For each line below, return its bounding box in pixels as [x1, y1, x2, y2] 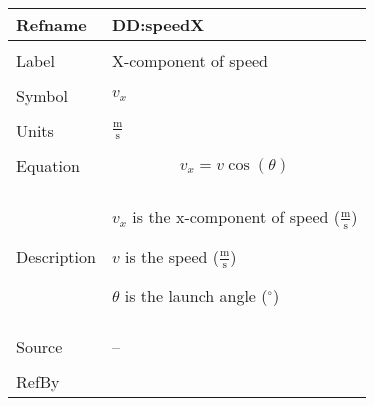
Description [16, 244, 96, 268]
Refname [16, 13, 87, 36]
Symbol [16, 84, 69, 107]
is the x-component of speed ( [132, 205, 341, 228]
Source [16, 335, 63, 359]
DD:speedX [111, 13, 205, 36]
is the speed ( [125, 244, 219, 268]
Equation [16, 154, 80, 177]
